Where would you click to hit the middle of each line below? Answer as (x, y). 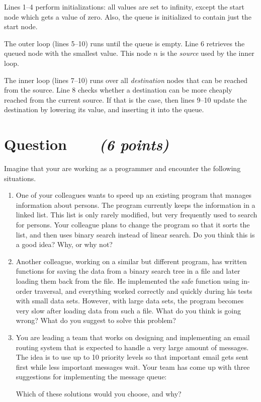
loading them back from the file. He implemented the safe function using (127, 281)
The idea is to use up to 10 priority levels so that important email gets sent (132, 357)
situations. (20, 178)
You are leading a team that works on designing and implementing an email (133, 337)
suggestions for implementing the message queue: (91, 377)
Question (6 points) (87, 144)
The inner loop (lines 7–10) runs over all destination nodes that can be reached (126, 80)
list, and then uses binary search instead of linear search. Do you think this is (135, 234)
